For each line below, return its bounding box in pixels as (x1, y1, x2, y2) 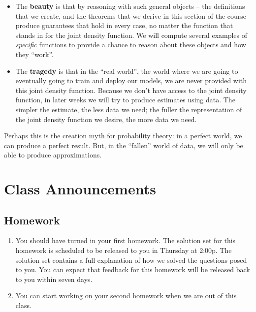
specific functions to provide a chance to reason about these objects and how (15, 39, 246, 50)
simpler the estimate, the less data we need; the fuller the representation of (15, 104, 242, 114)
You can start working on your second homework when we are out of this (15, 290, 237, 301)
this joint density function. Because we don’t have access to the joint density (15, 85, 247, 95)
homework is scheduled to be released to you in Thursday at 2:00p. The (15, 245, 232, 255)
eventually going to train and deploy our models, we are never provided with (15, 75, 247, 86)
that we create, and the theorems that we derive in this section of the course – (15, 10, 252, 21)
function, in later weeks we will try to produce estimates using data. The (15, 94, 235, 105)
